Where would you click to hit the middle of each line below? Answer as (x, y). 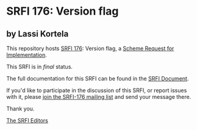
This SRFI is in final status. (40, 67)
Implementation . (27, 55)
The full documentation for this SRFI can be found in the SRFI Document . (98, 78)
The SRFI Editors (27, 121)
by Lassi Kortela (38, 34)
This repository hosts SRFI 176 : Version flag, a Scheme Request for (90, 48)
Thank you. (20, 109)
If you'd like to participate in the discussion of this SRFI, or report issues (97, 90)
